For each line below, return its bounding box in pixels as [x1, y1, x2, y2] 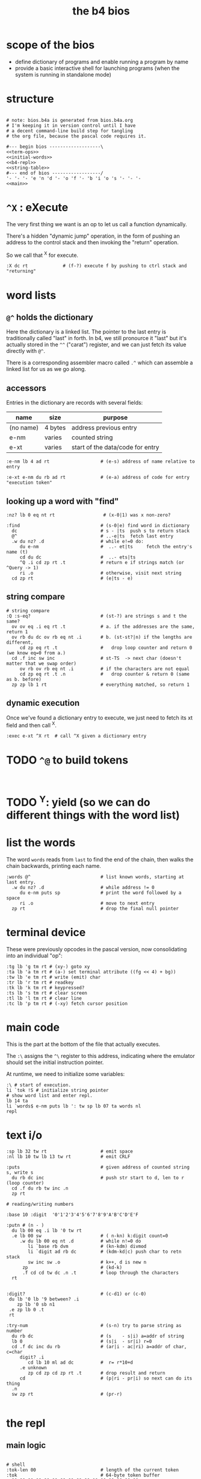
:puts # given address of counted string [6, 1164, 190, 1170]
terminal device [6, 925, 86, 939]
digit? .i [19, 1354, 45, 1360]
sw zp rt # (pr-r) [11, 1391, 122, 1397]
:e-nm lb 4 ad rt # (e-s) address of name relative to [6, 458, 196, 465]
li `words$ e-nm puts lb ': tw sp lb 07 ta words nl [6, 1103, 141, 1109]
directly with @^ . [6, 347, 46, 355]
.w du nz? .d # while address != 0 [11, 884, 155, 890]
